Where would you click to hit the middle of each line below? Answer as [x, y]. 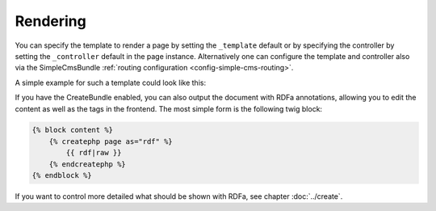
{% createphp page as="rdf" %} [111, 141]
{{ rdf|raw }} [94, 153]
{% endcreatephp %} [88, 164]
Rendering [50, 21]
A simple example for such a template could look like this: [110, 82]
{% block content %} [72, 130]
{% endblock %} [62, 175]
